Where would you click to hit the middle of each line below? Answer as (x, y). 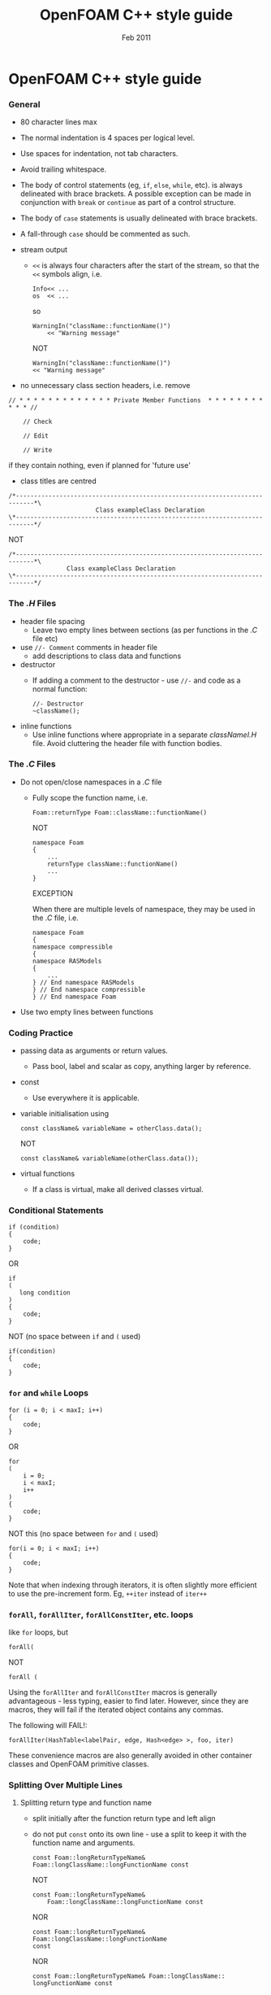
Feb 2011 (136, 37)
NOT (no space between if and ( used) (75, 1337)
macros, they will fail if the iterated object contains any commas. (116, 1709)
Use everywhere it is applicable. (86, 1098)
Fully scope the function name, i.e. (90, 797)
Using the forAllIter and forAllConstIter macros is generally (113, 1692)
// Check (38, 422)
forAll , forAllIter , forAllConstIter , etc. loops (101, 1614)
